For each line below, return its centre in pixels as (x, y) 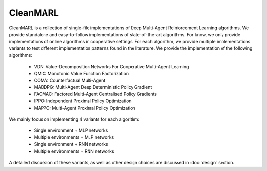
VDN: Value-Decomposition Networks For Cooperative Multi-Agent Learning (111, 66)
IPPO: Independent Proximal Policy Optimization (83, 101)
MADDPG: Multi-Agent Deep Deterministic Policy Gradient (93, 87)
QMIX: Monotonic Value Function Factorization (81, 73)
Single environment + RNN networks (71, 144)
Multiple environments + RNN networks (74, 151)
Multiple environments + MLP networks (74, 137)
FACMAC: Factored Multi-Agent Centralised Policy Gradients (95, 94)
